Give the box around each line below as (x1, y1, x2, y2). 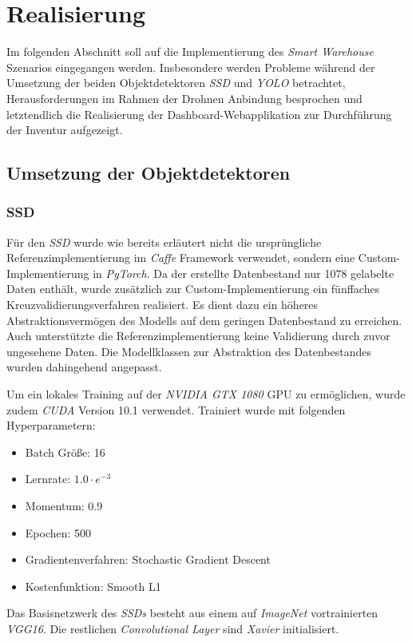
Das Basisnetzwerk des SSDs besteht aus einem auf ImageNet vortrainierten (6, 604, 378, 621)
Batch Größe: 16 (25, 443, 105, 460)
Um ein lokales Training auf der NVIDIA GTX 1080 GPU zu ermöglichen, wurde (6, 386, 406, 402)
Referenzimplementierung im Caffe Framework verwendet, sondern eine (6, 249, 355, 266)
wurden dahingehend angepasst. (6, 359, 162, 375)
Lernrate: (25, 470, 71, 487)
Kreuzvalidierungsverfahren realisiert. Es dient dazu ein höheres (6, 296, 319, 313)
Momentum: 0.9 (25, 497, 103, 513)
